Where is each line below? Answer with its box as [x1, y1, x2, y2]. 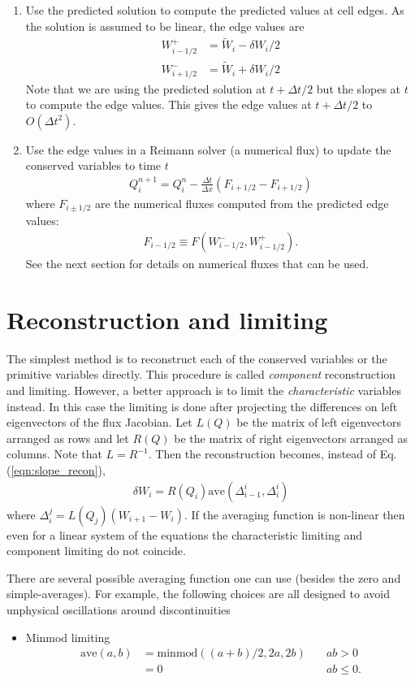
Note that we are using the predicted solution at [25, 80, 266, 97]
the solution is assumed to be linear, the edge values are [25, 17, 305, 34]
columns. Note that [6, 445, 102, 462]
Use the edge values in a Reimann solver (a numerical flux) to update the [25, 141, 391, 158]
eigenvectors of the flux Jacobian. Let [6, 414, 192, 431]
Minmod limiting [25, 628, 110, 645]
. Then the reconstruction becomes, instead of [148, 445, 377, 462]
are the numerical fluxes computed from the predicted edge [94, 194, 389, 211]
